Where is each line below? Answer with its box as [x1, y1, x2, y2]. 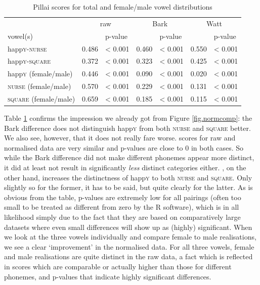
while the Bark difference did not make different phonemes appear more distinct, [4, 152, 254, 163]
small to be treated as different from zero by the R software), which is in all [4, 202, 239, 212]
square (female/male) [8, 93, 75, 104]
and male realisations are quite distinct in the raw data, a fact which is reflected [4, 251, 253, 262]
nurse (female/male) [8, 81, 71, 91]
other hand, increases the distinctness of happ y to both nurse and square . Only [4, 172, 252, 182]
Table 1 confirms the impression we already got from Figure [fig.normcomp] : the [4, 113, 252, 123]
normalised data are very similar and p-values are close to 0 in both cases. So [4, 142, 244, 153]
